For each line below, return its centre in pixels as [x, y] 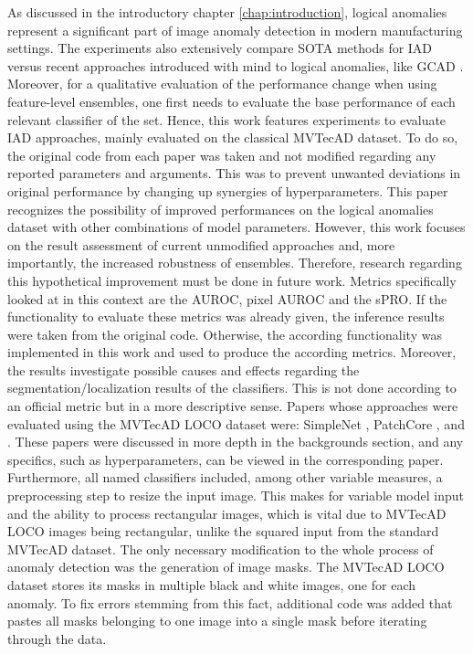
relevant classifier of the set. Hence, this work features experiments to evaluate [227, 119]
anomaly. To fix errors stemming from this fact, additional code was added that [230, 602]
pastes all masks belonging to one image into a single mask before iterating [217, 621]
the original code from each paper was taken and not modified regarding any [222, 155]
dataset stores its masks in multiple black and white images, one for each [212, 585]
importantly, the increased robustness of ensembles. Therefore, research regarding [235, 263]
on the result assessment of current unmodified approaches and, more [201, 244]
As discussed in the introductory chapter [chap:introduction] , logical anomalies [227, 12]
